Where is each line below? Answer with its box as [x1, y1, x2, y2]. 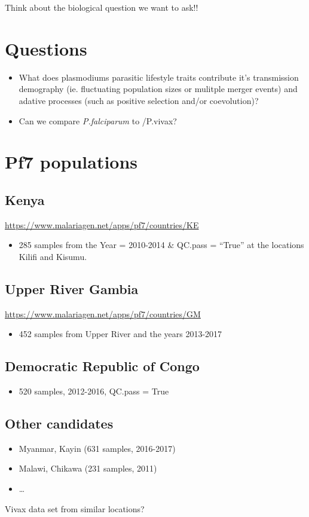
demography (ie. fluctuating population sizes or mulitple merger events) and [19, 82, 298, 95]
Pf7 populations [5, 149, 138, 174]
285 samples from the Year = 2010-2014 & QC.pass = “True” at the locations [19, 238, 304, 251]
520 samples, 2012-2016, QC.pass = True [19, 385, 169, 397]
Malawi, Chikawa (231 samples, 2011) [19, 462, 157, 475]
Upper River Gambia [5, 279, 139, 298]
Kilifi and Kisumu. [19, 250, 87, 262]
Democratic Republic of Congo [5, 357, 200, 375]
